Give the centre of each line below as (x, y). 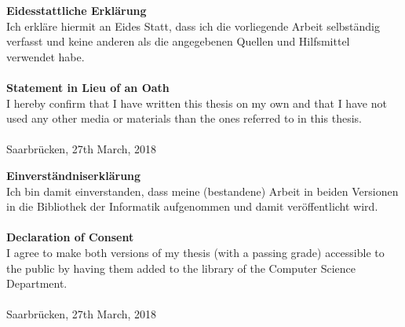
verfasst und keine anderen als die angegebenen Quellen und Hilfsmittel (178, 41)
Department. (37, 283)
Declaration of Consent (70, 237)
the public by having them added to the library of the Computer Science (181, 268)
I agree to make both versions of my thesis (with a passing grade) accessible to (195, 252)
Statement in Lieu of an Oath (88, 87)
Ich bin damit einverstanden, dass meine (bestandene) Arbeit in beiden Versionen (202, 191)
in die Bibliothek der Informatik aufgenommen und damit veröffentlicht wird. (192, 206)
